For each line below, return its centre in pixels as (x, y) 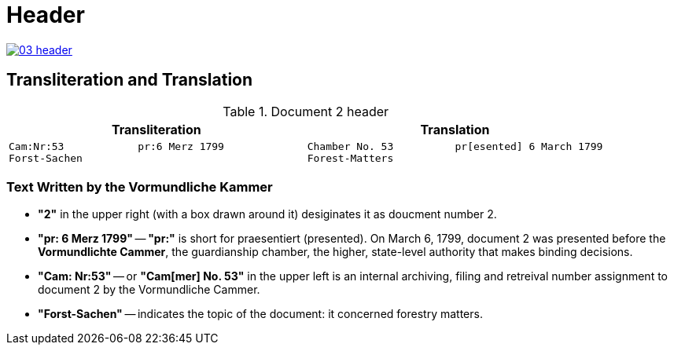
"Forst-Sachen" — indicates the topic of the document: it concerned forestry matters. (260, 314)
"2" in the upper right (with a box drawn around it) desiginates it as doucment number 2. (267, 214)
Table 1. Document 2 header (306, 111)
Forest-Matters (350, 158)
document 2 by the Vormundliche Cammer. (149, 290)
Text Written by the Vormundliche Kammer (140, 186)
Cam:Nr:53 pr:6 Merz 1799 (116, 146)
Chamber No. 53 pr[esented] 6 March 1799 (455, 146)
